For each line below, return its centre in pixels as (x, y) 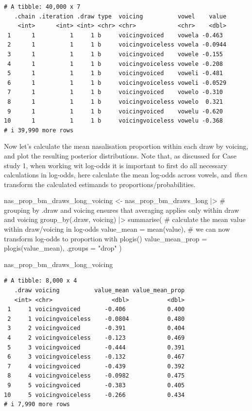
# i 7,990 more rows (37, 404)
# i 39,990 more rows (39, 130)
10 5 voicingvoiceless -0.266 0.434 (94, 395)
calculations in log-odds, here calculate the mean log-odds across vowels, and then (126, 175)
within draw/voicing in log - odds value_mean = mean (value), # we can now (117, 229)
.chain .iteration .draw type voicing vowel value (120, 16)
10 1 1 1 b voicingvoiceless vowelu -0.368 (114, 121)
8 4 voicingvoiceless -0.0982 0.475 (96, 376)
